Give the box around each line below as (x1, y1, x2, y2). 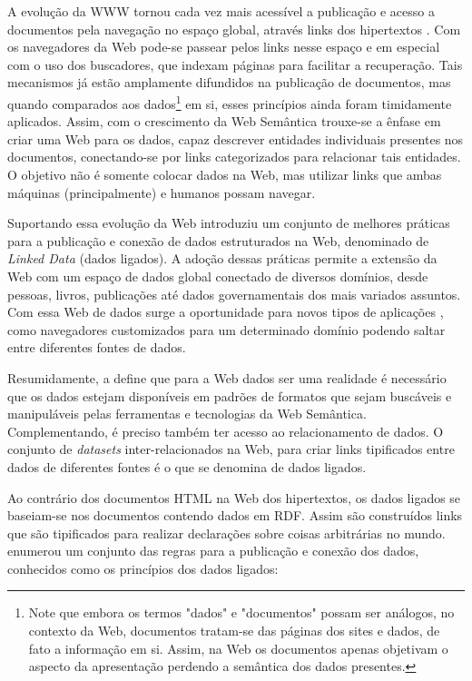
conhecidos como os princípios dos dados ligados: (7, 558, 279, 577)
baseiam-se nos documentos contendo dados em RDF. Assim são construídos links (7, 506, 463, 525)
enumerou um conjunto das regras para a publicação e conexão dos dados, (7, 541, 419, 560)
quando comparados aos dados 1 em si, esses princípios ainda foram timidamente (7, 91, 452, 113)
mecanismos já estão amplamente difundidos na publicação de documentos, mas (7, 73, 451, 92)
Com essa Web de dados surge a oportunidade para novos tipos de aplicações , (7, 302, 444, 321)
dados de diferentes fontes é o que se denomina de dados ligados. (7, 457, 367, 476)
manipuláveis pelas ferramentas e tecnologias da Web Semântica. (7, 404, 367, 423)
